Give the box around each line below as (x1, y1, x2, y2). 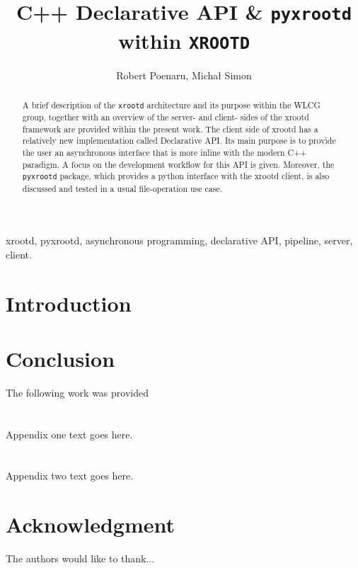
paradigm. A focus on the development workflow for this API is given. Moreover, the (22, 158, 335, 170)
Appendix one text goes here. (6, 426, 133, 441)
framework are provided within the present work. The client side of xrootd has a (22, 123, 318, 135)
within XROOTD (117, 25, 250, 55)
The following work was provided (6, 385, 149, 399)
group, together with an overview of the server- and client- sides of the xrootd (22, 111, 309, 123)
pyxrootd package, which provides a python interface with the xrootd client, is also (22, 170, 330, 182)
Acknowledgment (6, 510, 175, 539)
